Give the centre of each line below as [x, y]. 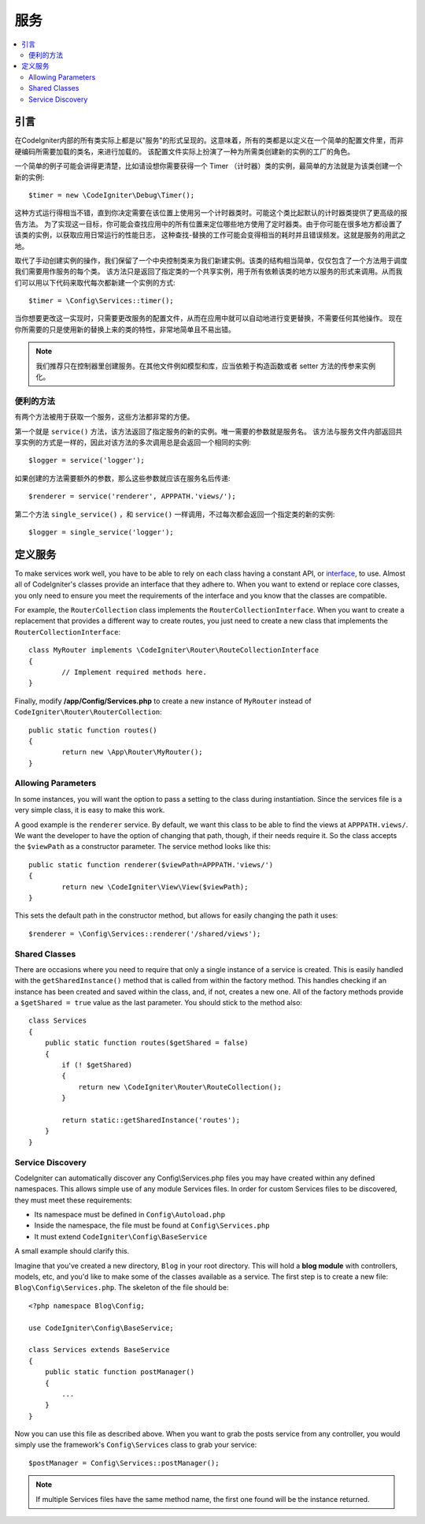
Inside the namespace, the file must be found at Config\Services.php [152, 1225]
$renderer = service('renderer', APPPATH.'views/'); [132, 496]
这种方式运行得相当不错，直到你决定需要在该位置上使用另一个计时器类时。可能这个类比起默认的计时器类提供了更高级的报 [211, 213]
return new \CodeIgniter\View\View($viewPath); [155, 887]
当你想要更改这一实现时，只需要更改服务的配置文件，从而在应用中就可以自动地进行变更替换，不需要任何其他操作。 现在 [209, 319]
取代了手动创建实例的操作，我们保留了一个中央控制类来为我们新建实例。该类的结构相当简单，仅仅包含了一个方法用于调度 [211, 260]
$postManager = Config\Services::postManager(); [124, 1463]
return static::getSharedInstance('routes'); [151, 1120]
